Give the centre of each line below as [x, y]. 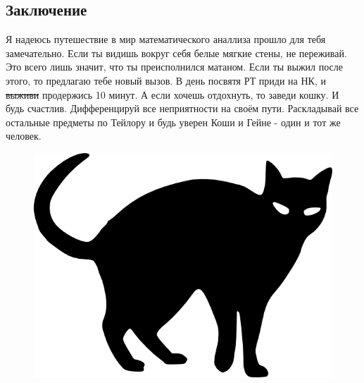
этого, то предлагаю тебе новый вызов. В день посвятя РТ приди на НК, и [166, 80]
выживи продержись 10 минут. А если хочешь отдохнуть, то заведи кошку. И [172, 94]
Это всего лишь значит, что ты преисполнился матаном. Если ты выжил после [174, 67]
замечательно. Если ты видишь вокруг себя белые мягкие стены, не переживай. [176, 53]
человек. [24, 136]
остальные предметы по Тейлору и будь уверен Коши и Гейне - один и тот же [173, 122]
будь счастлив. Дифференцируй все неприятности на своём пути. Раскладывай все [182, 108]
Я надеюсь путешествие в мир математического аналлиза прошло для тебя [166, 39]
